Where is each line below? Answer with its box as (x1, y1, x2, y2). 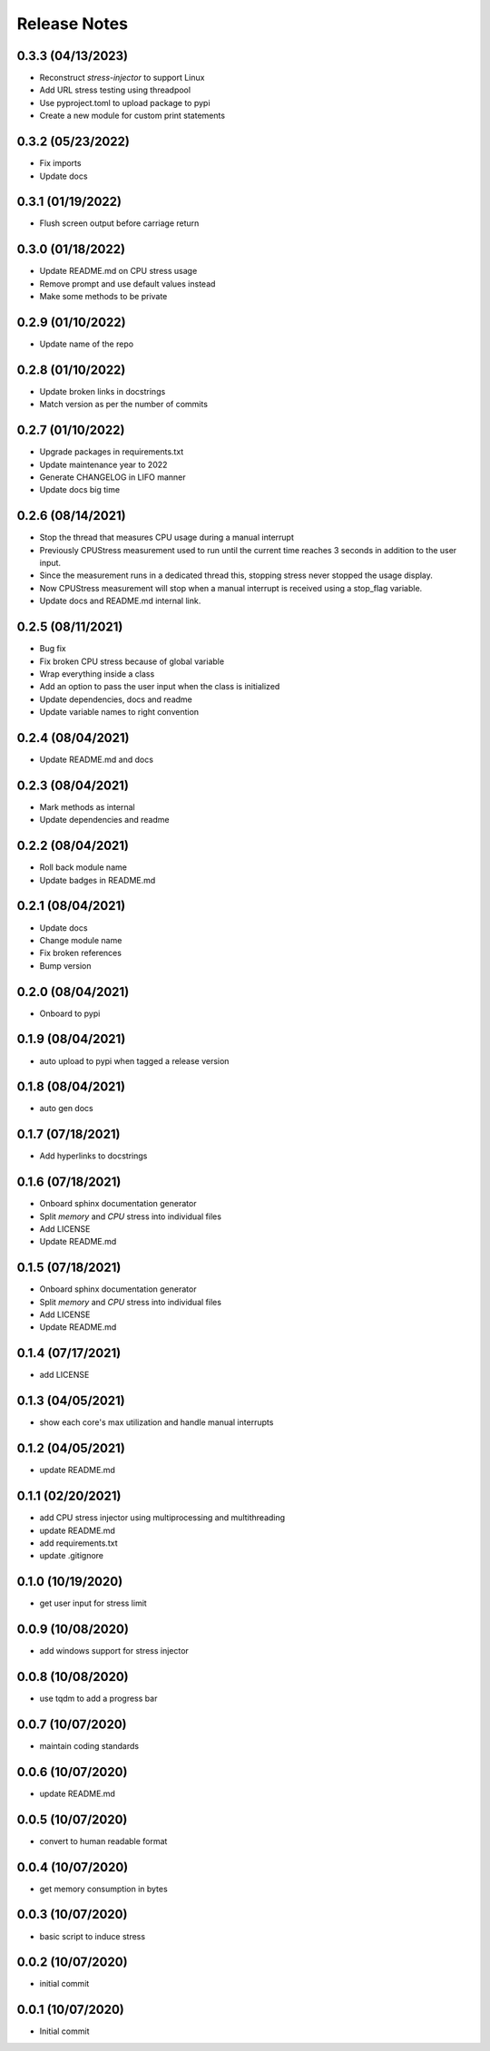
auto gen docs (39, 1103, 94, 1114)
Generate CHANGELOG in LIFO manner (39, 472, 186, 483)
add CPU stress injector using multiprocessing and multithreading (39, 1512, 286, 1523)
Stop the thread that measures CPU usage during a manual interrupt (39, 532, 295, 543)
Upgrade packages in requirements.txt (39, 446, 184, 457)
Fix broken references (39, 948, 122, 959)
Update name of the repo (39, 338, 134, 349)
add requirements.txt (39, 1538, 118, 1548)
